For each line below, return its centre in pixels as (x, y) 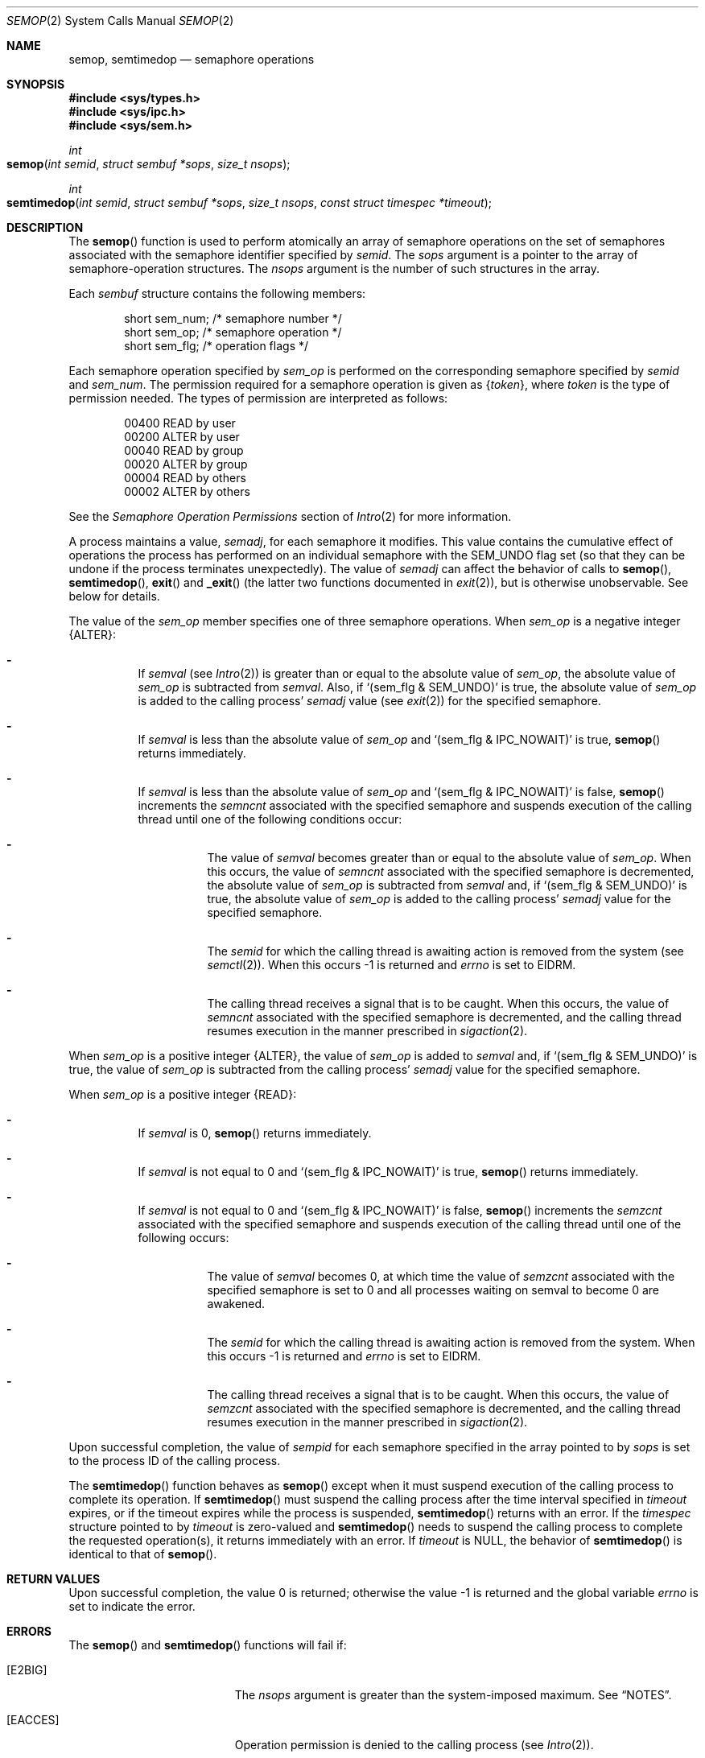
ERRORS (29, 1631)
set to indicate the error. (132, 1606)
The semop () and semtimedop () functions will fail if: (208, 1645)
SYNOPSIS (36, 84)
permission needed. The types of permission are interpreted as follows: (258, 398)
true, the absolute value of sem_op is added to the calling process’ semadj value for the (439, 899)
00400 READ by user (180, 423)
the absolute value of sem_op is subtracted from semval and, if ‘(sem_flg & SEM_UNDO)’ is (447, 885)
